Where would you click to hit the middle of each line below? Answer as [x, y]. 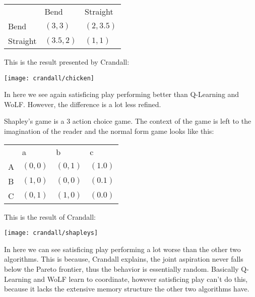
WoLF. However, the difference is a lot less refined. [83, 104]
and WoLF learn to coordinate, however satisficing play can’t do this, [141, 279]
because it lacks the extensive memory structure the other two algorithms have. [127, 289]
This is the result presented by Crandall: [67, 62]
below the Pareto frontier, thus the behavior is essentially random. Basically [121, 269]
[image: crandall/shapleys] [51, 233]
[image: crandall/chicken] [49, 78]
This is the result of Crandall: [50, 216]
